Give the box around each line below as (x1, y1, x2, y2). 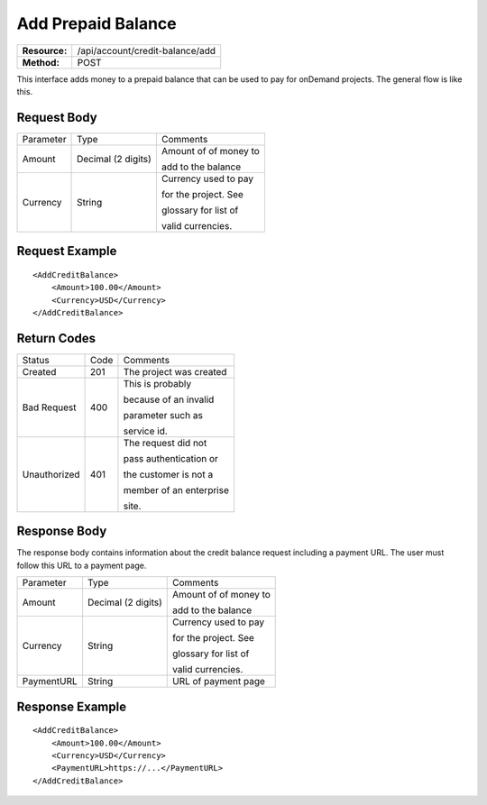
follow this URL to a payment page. (16, 560, 147, 571)
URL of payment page (172, 675, 266, 688)
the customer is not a (123, 468, 214, 480)
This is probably (123, 377, 192, 389)
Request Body (16, 109, 98, 125)
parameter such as (123, 408, 203, 421)
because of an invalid (123, 393, 215, 406)
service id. (123, 425, 169, 437)
